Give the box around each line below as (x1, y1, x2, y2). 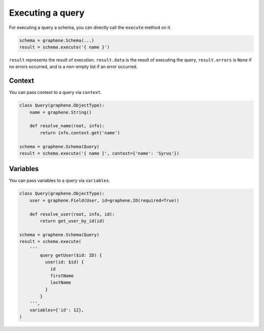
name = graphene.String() (29, 109, 92, 115)
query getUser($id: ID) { (40, 252, 102, 258)
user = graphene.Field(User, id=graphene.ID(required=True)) (29, 197, 179, 203)
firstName (50, 273, 74, 279)
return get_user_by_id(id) (40, 218, 105, 224)
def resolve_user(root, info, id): (29, 211, 115, 217)
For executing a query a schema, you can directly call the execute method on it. (9, 24, 172, 30)
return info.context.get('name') (40, 130, 120, 136)
